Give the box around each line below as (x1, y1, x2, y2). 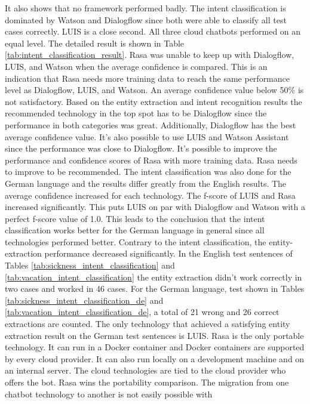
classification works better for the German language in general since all (5, 224, 265, 236)
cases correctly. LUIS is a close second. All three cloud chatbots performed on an (5, 25, 301, 38)
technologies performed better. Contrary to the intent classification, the (5, 235, 266, 248)
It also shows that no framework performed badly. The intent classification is (5, 2, 286, 14)
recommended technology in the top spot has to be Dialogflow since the (5, 107, 267, 119)
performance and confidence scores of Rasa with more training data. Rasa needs (5, 153, 297, 166)
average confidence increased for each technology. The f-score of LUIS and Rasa (5, 189, 296, 201)
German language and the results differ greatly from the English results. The (5, 177, 287, 189)
